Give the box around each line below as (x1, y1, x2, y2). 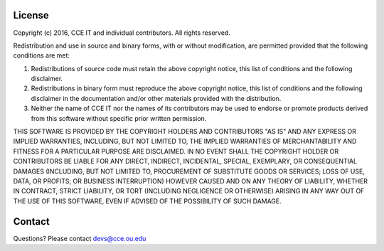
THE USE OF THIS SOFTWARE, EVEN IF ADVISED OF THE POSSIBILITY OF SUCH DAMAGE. (13, 196, 282, 205)
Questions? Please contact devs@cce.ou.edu (13, 234, 146, 242)
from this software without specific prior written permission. (31, 114, 207, 122)
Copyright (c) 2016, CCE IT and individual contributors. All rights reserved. (13, 28, 230, 37)
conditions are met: (13, 51, 70, 60)
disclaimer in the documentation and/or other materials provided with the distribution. (31, 94, 282, 102)
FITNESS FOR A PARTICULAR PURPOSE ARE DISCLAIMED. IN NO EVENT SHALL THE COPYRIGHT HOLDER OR (13, 146, 339, 156)
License (13, 9, 49, 21)
